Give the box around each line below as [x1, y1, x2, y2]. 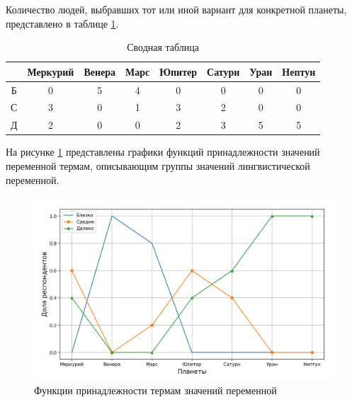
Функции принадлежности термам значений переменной [34, 382, 277, 397]
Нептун [282, 64, 316, 79]
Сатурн [207, 64, 240, 79]
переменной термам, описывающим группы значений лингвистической [6, 159, 310, 173]
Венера [84, 64, 116, 79]
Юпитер [159, 64, 198, 79]
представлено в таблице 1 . [6, 16, 119, 30]
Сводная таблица [127, 40, 200, 54]
